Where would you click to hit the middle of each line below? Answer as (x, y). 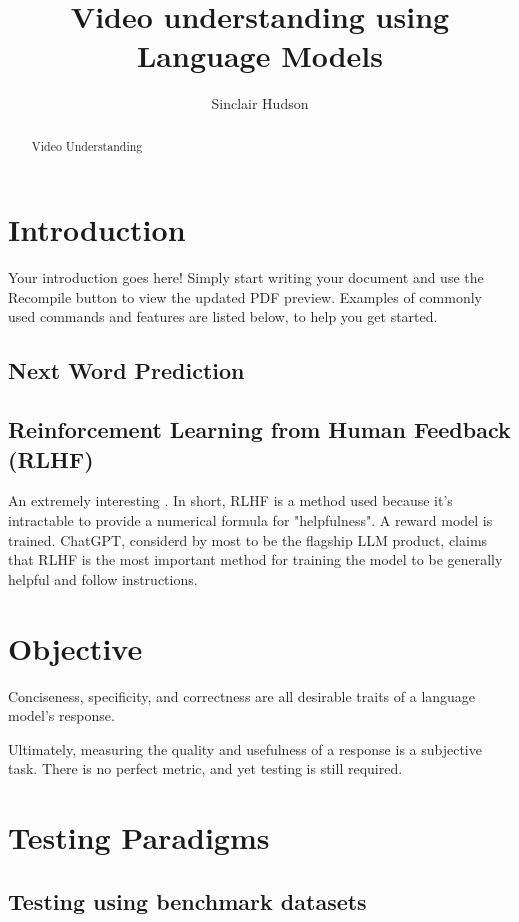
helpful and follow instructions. (103, 578)
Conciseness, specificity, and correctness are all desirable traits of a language (242, 695)
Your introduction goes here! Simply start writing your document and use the (246, 277)
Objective (75, 647)
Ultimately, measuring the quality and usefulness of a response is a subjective (245, 748)
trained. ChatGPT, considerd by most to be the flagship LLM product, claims (248, 539)
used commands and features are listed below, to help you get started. (223, 316)
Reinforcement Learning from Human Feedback (259, 429)
